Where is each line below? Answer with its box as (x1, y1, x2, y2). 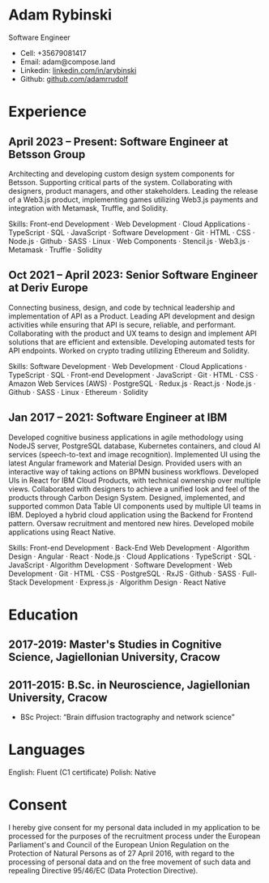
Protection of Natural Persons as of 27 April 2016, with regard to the (8, 848, 235, 858)
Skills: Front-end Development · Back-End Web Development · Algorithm (8, 542, 250, 552)
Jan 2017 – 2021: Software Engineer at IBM (8, 411, 228, 425)
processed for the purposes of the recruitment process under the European (8, 831, 261, 841)
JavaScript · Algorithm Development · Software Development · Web (8, 559, 233, 569)
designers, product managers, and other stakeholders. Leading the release (8, 186, 258, 195)
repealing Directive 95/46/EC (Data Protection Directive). (8, 865, 199, 875)
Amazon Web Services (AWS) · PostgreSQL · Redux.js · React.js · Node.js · (8, 379, 257, 388)
